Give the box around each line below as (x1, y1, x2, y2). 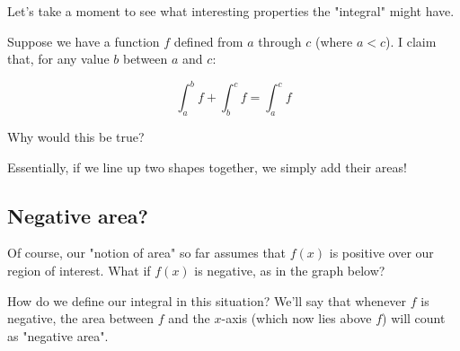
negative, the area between (7, 309, 154, 328)
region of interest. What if (7, 261, 151, 280)
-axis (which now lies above (221, 309, 372, 328)
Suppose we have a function (7, 31, 160, 50)
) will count (382, 309, 446, 328)
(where (314, 31, 353, 50)
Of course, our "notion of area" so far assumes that (7, 243, 287, 262)
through (258, 31, 302, 50)
